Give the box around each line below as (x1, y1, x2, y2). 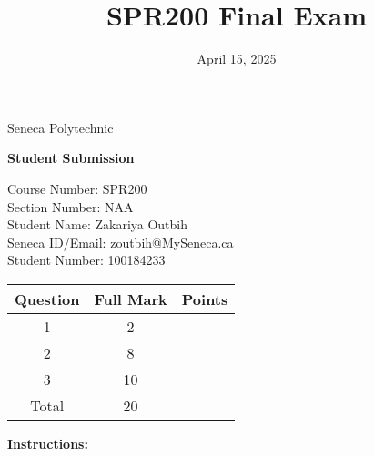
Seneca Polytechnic (7, 117, 114, 137)
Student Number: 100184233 (7, 250, 166, 269)
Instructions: (7, 433, 88, 452)
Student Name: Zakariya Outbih (7, 215, 188, 234)
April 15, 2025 (197, 49, 277, 68)
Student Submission (7, 148, 135, 167)
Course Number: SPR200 (7, 178, 147, 198)
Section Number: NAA (7, 197, 134, 216)
